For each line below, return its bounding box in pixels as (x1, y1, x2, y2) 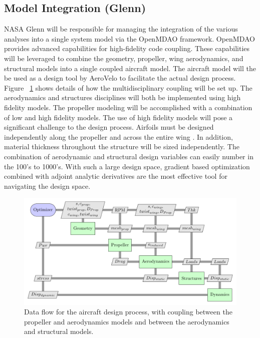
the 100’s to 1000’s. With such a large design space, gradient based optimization (4, 161, 250, 171)
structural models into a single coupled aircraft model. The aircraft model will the (4, 63, 256, 73)
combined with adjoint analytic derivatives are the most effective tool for (4, 171, 227, 181)
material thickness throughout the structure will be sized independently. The (4, 141, 239, 152)
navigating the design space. (4, 180, 91, 191)
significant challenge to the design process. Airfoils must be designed (4, 122, 214, 132)
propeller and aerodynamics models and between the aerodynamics (24, 316, 229, 326)
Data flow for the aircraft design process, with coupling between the (24, 306, 232, 317)
